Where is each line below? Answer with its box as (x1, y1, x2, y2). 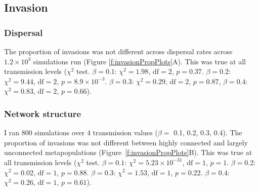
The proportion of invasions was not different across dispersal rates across (4, 46, 233, 56)
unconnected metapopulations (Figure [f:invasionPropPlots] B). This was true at (4, 147, 252, 158)
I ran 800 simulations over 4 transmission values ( (4, 127, 158, 138)
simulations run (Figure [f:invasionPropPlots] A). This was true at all (33, 56, 246, 66)
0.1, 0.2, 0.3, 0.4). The (174, 127, 242, 138)
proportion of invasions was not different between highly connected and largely (4, 137, 248, 147)
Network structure (4, 107, 81, 120)
